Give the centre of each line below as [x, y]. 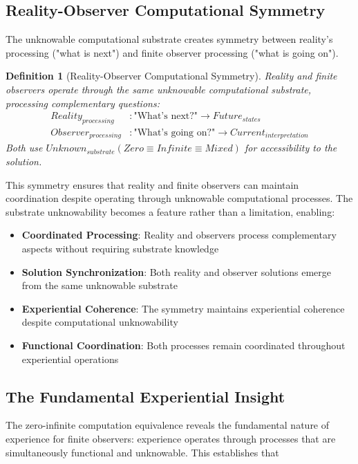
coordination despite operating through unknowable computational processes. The [179, 198]
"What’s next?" [166, 117]
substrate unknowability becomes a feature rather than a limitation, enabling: [170, 211]
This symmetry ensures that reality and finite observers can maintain [152, 184]
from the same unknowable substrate [100, 285]
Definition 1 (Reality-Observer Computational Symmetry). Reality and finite [171, 76]
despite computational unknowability [100, 322]
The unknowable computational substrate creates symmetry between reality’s [169, 39]
